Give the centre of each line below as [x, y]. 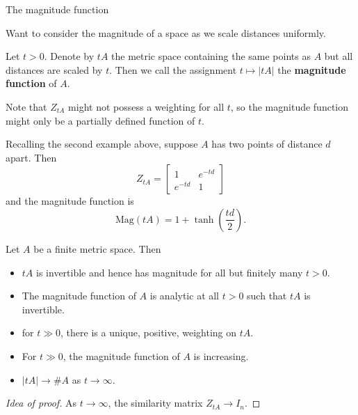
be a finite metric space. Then [97, 248]
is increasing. [221, 355]
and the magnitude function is [70, 201]
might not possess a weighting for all [146, 106]
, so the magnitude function [290, 106]
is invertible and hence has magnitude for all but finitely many [170, 272]
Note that [26, 106]
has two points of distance [267, 144]
